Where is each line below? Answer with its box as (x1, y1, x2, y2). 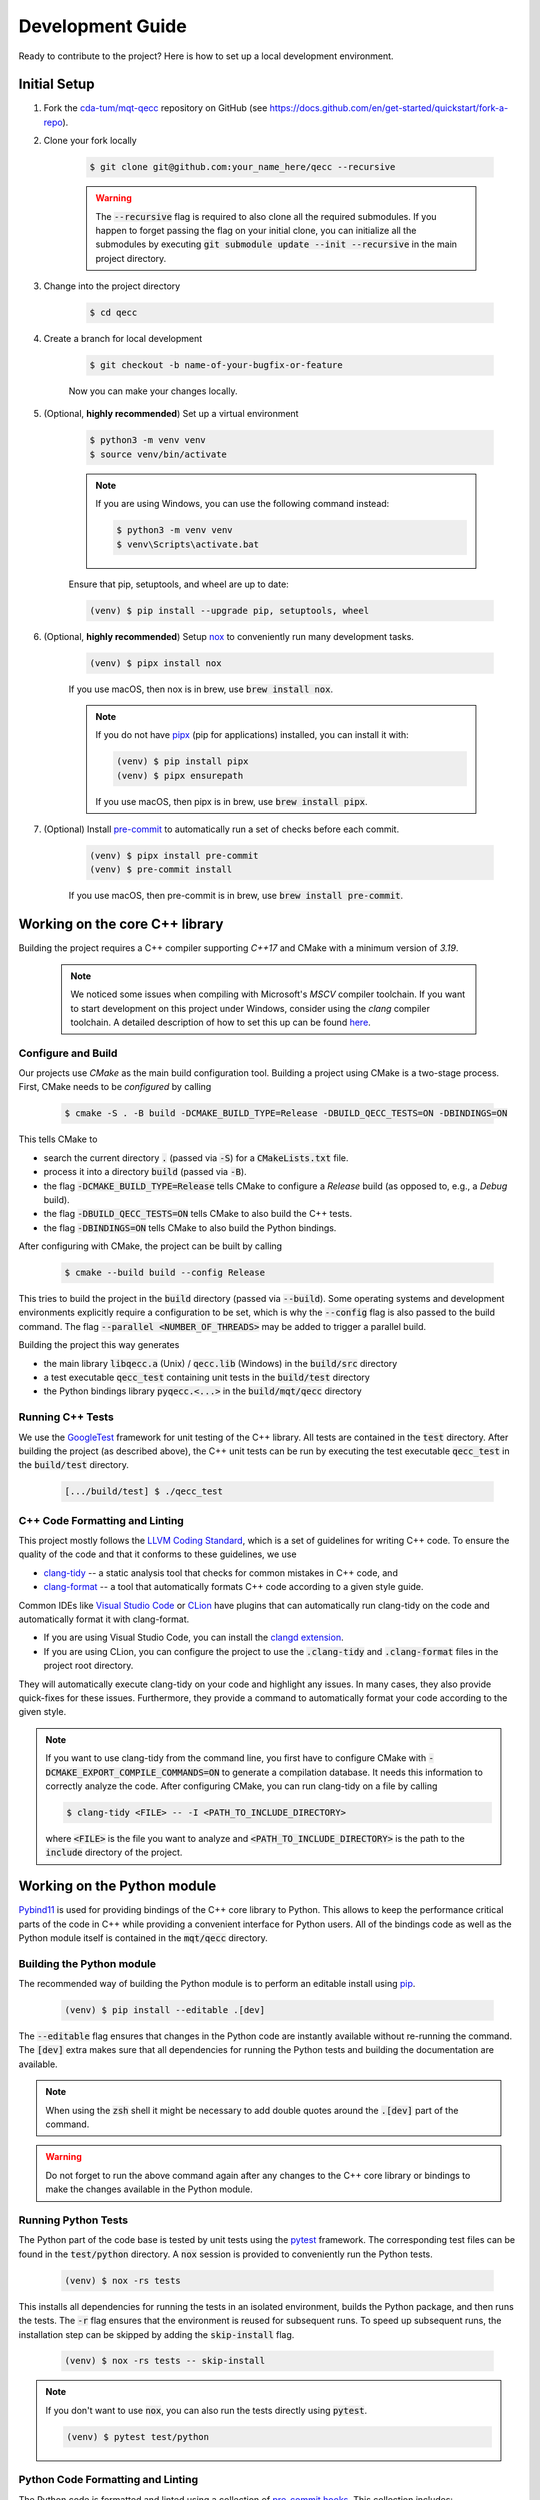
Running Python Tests (18, 2213, 129, 2227)
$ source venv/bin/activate (89, 448, 227, 460)
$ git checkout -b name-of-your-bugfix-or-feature (89, 360, 344, 371)
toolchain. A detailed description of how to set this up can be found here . (70, 1016, 372, 1028)
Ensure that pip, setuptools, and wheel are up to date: (68, 578, 289, 590)
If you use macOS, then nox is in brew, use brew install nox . (68, 683, 334, 695)
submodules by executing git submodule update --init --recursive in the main (95, 238, 458, 250)
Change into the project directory (43, 280, 181, 292)
